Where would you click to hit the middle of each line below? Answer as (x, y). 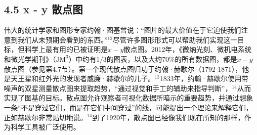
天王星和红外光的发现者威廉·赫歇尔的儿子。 (83, 78)
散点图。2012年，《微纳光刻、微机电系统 (188, 49)
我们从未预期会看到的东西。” (63, 39)
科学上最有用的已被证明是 (66, 49)
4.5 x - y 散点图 (43, 9)
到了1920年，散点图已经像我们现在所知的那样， (168, 117)
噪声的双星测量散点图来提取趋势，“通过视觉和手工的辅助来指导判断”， (118, 88)
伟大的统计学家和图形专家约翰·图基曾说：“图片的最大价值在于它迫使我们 (123, 30)
